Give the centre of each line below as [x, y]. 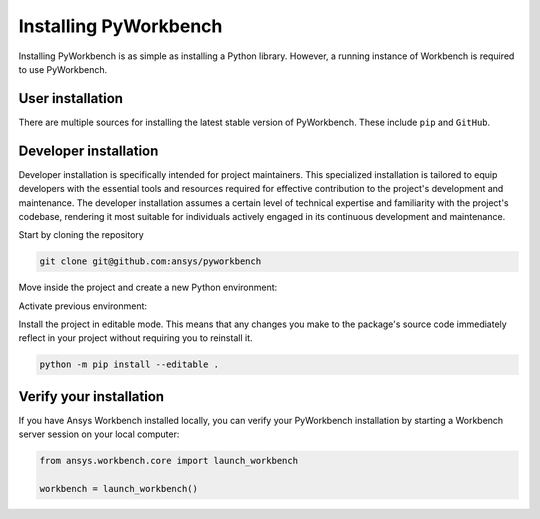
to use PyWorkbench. [63, 69]
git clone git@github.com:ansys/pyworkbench [150, 261]
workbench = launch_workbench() [119, 489]
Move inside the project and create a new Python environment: [148, 287]
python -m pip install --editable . [129, 364]
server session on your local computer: [99, 434]
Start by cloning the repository [81, 235]
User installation [71, 98]
